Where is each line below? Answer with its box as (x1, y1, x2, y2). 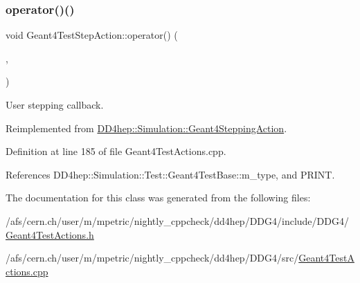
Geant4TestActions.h (6, 227, 94, 241)
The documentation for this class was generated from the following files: (6, 190, 311, 205)
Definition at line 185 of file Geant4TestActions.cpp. (6, 144, 226, 158)
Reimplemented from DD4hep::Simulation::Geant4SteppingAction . (6, 120, 287, 135)
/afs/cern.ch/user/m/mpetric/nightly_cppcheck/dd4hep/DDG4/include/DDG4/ (6, 213, 349, 228)
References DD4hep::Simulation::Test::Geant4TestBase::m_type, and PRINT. (6, 167, 335, 181)
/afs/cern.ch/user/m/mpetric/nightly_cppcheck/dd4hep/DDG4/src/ (6, 250, 299, 265)
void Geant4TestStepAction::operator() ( (6, 28, 178, 42)
